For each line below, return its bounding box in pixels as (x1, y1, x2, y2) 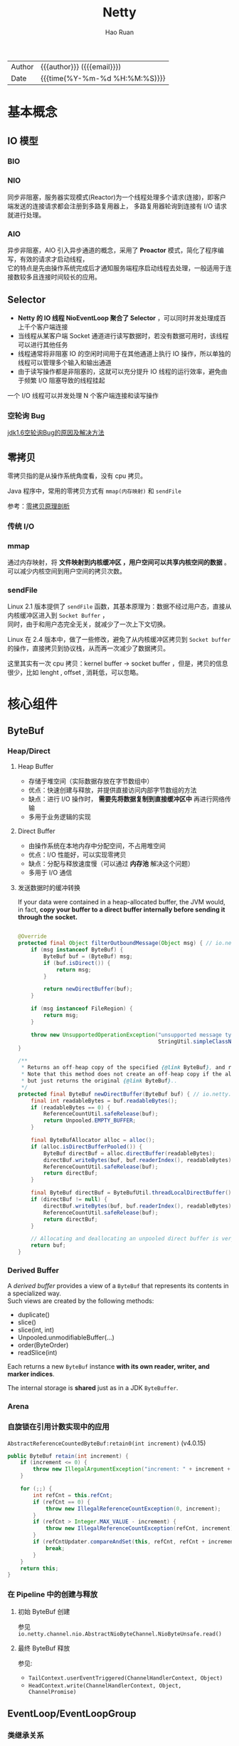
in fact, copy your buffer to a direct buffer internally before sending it (17, 905, 225, 914)
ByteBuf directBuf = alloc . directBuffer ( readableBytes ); (43, 1150, 216, 1157)
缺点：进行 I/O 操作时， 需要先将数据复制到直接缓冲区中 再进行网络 (28, 795, 225, 803)
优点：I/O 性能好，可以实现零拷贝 (28, 850, 127, 859)
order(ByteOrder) (17, 1341, 69, 1349)
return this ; (20, 1565, 59, 1572)
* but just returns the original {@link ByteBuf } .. (21, 1078, 178, 1085)
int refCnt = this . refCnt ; (33, 1491, 113, 1499)
